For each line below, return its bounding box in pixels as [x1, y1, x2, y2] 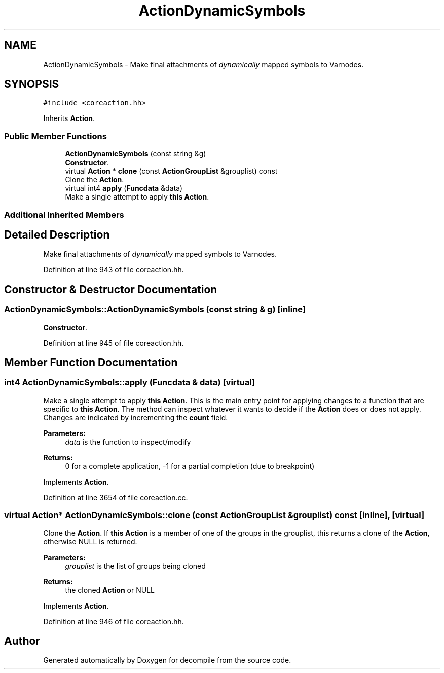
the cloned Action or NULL [65, 585, 155, 595]
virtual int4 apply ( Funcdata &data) [65, 184, 183, 193]
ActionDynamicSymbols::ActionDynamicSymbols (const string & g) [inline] [4, 304, 306, 315]
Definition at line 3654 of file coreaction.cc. [43, 493, 188, 502]
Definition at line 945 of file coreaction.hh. [43, 338, 184, 347]
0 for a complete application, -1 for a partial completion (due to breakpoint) [65, 461, 315, 470]
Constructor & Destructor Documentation [4, 283, 217, 296]
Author [4, 635, 40, 648]
